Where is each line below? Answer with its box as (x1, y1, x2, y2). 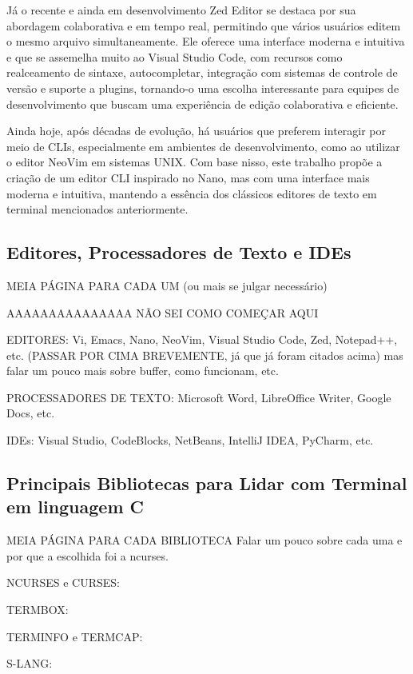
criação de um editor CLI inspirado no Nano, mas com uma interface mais (6, 169, 370, 185)
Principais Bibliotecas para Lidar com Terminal (6, 471, 407, 496)
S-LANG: (6, 655, 53, 672)
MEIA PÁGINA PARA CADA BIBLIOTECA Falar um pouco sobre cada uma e (6, 532, 403, 548)
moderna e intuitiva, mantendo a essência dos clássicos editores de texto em (6, 185, 377, 201)
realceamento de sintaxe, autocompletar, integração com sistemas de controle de (6, 64, 398, 81)
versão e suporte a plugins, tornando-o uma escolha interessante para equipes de (6, 79, 399, 96)
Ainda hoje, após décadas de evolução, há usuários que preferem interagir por (6, 122, 387, 139)
